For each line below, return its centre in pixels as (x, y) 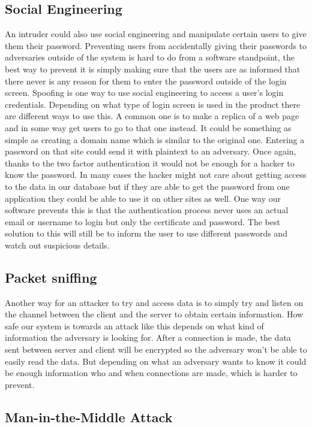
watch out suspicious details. (57, 245)
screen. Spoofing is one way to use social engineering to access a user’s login (144, 93)
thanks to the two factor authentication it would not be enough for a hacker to (150, 163)
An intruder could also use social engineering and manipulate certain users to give (156, 34)
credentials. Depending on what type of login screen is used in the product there (153, 104)
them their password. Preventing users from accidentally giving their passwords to (156, 45)
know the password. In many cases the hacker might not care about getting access (156, 175)
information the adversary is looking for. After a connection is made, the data (148, 337)
